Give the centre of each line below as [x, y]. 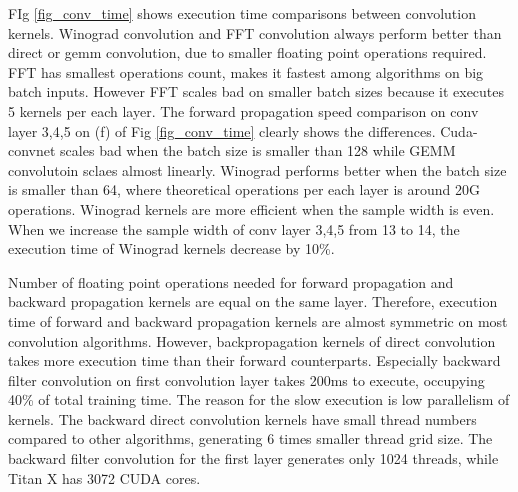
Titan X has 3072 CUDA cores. [104, 477]
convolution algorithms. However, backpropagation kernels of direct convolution [252, 340]
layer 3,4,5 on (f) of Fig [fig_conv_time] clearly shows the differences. [222, 130]
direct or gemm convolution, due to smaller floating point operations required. [247, 52]
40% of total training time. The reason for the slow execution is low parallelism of [259, 399]
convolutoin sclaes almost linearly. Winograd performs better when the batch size [257, 169]
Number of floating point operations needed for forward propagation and [231, 281]
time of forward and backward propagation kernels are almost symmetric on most [258, 320]
